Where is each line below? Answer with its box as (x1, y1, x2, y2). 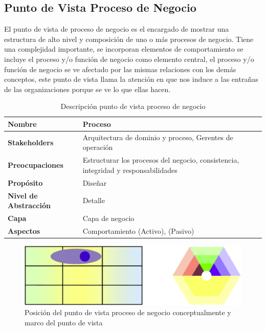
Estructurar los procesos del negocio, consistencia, (82, 155, 239, 165)
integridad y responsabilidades (82, 164, 178, 175)
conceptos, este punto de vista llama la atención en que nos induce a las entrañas (4, 74, 258, 84)
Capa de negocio (82, 212, 135, 223)
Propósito (8, 177, 43, 188)
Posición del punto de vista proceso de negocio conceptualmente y (25, 307, 231, 318)
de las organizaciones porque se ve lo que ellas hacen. (4, 83, 171, 94)
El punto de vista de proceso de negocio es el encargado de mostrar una (4, 24, 229, 34)
